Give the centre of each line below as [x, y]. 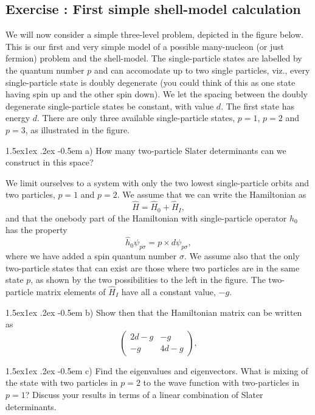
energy [18, 118]
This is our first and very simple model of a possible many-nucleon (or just [145, 46]
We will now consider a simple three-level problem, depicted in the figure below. [154, 34]
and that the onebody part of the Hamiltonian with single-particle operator [146, 218]
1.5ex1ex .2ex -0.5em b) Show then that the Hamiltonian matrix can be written [154, 312]
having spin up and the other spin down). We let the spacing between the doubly [157, 94]
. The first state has [258, 106]
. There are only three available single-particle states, [136, 118]
